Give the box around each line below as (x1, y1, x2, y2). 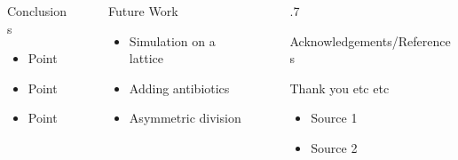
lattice (129, 49, 163, 68)
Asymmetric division (129, 108, 241, 127)
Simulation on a (129, 31, 216, 50)
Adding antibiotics (129, 78, 230, 97)
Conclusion (7, 2, 67, 20)
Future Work (108, 2, 178, 20)
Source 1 (311, 108, 358, 127)
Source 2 (311, 138, 358, 156)
